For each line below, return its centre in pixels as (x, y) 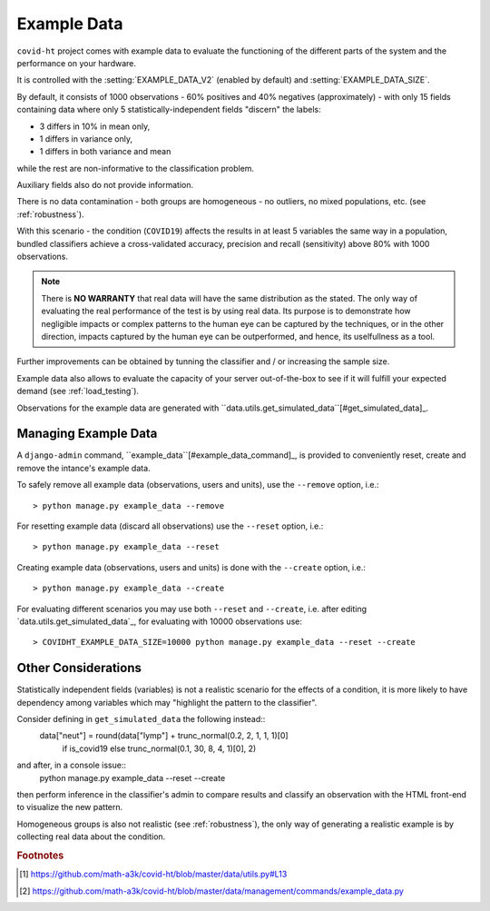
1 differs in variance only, (86, 139)
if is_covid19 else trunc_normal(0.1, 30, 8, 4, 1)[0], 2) (159, 748)
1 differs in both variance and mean (105, 152)
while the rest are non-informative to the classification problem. (135, 168)
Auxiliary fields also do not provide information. (105, 185)
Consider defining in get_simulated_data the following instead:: (141, 719)
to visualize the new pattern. (70, 807)
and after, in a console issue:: (72, 765)
